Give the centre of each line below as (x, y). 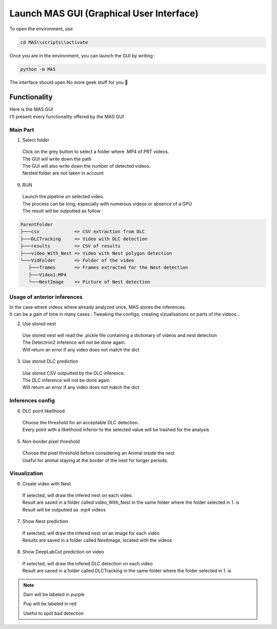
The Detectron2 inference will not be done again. (74, 342)
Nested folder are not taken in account (63, 173)
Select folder (36, 140)
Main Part (22, 130)
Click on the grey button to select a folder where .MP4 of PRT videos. (96, 152)
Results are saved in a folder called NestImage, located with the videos (97, 540)
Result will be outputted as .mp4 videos (64, 509)
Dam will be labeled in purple (54, 594)
